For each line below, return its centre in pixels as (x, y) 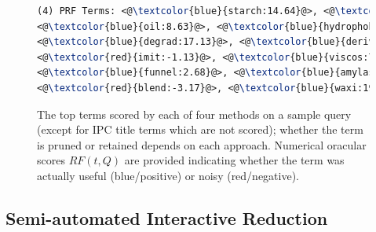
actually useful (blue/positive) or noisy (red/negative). (168, 175)
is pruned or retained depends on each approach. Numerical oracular (202, 144)
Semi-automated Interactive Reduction (167, 217)
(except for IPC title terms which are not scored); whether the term (200, 129)
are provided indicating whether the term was (234, 160)
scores (51, 160)
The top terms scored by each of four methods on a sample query (194, 114)
